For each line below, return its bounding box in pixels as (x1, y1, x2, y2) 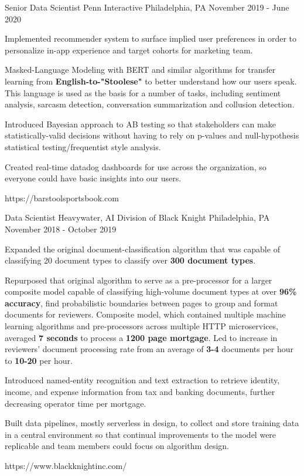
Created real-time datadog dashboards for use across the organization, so (5, 160, 267, 173)
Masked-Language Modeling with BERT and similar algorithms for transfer (5, 63, 276, 76)
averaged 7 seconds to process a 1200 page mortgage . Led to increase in (5, 331, 278, 343)
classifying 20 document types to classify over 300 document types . (5, 254, 256, 266)
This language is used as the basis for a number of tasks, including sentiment (5, 86, 281, 99)
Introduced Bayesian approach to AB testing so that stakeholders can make (5, 117, 276, 130)
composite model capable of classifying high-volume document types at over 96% (5, 285, 297, 298)
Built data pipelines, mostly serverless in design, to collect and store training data (5, 417, 299, 429)
